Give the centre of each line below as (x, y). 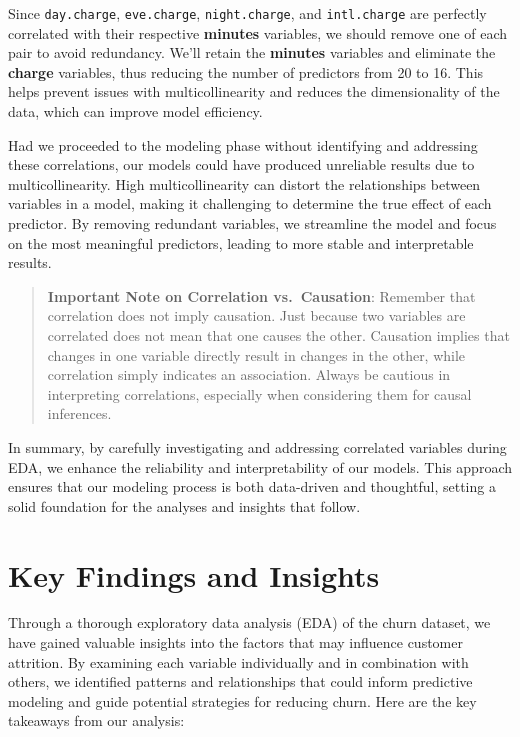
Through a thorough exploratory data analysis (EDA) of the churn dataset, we (249, 622)
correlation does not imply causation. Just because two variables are (256, 315)
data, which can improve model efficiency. (135, 111)
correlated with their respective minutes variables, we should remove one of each (258, 32)
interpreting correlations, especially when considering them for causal (259, 393)
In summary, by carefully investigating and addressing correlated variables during (257, 446)
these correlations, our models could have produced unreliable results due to (241, 164)
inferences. (79, 413)
